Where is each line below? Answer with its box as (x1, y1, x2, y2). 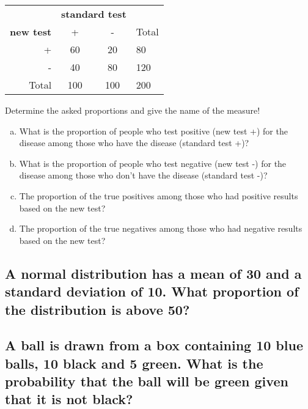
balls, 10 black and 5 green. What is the (5, 353, 263, 372)
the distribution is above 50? (5, 300, 190, 319)
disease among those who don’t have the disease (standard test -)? (19, 169, 268, 182)
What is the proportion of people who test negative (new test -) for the (19, 157, 287, 169)
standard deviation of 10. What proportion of (5, 282, 299, 301)
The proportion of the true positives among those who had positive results (19, 189, 298, 202)
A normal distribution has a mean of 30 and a (5, 263, 302, 282)
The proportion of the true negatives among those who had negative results (19, 222, 302, 235)
